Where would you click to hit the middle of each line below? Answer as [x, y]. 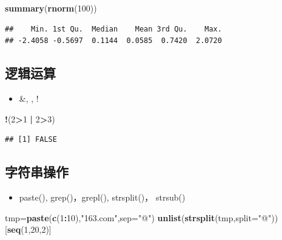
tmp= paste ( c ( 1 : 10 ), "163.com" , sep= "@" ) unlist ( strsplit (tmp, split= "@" [138, 217]
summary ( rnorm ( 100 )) [51, 8]
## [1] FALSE [31, 140]
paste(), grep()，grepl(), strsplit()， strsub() [102, 197]
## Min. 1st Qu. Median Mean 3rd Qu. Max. [113, 29]
